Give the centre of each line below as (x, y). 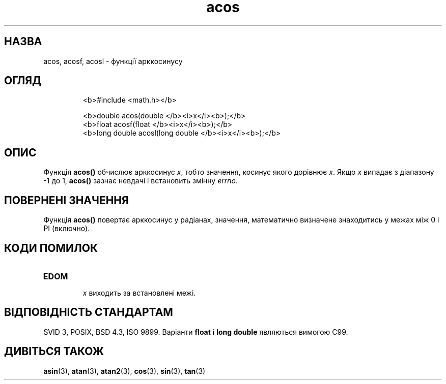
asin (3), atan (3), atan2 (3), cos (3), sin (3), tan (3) (124, 371)
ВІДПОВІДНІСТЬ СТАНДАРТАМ (89, 312)
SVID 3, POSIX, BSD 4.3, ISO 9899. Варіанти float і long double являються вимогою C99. (196, 332)
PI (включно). (67, 229)
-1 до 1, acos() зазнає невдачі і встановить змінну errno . (141, 181)
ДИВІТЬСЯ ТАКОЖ (54, 351)
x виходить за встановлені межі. (139, 293)
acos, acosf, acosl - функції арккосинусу (113, 61)
